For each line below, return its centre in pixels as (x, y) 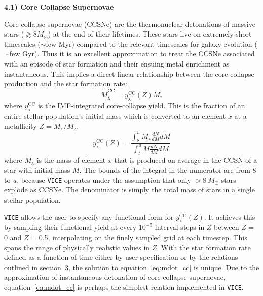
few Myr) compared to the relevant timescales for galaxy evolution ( (152, 43)
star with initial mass (37, 170)
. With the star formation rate (204, 247)
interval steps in (180, 227)
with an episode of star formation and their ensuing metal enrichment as (117, 63)
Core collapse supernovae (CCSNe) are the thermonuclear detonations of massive (130, 24)
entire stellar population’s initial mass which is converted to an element (115, 116)
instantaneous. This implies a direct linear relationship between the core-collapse (129, 73)
